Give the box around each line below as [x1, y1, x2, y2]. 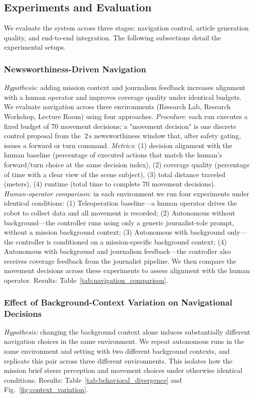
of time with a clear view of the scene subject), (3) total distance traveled [4, 169, 226, 179]
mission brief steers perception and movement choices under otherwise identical [4, 365, 243, 375]
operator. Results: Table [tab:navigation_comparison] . [4, 275, 168, 285]
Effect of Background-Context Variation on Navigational [4, 296, 232, 308]
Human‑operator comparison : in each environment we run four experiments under [4, 188, 250, 198]
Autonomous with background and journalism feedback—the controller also [4, 246, 231, 256]
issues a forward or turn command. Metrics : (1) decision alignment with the [4, 140, 232, 150]
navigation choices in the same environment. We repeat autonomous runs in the [4, 336, 244, 346]
